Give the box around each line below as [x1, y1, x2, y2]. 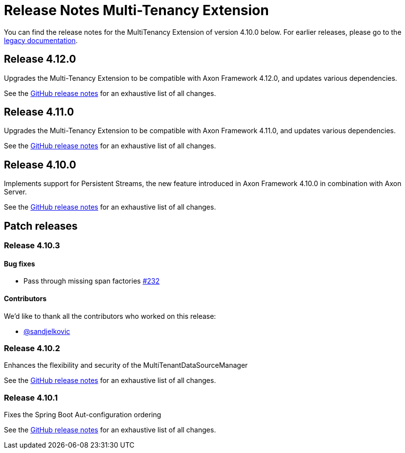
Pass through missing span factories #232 [23, 277, 160, 286]
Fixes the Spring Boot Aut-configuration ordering [4, 410, 161, 419]
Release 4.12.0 [4, 53, 76, 66]
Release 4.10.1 [4, 392, 58, 403]
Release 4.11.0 [4, 106, 74, 119]
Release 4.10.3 [4, 240, 60, 251]
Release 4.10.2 [4, 343, 60, 353]
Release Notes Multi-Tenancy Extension [4, 2, 269, 19]
